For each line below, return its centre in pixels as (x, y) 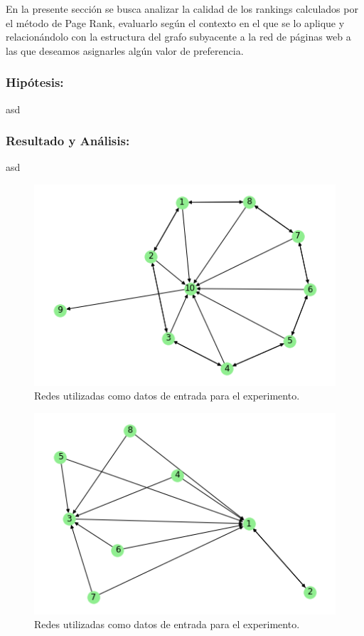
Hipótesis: (35, 82)
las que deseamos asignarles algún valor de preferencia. (125, 50)
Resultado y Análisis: (68, 141)
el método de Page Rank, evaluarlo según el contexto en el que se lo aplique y (175, 22)
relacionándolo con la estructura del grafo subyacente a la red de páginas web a (178, 37)
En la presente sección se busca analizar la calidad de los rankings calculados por (182, 9)
